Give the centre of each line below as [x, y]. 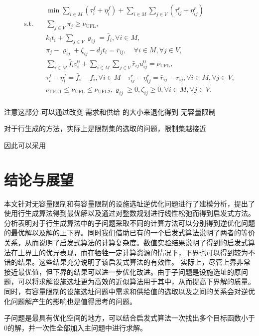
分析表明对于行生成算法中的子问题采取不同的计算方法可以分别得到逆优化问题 [129, 223]
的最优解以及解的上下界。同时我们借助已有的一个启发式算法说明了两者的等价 [129, 233]
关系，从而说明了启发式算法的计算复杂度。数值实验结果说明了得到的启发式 [126, 242]
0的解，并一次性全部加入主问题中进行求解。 [75, 327]
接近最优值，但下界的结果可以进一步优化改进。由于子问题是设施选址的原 [123, 271]
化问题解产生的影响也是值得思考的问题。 [70, 301]
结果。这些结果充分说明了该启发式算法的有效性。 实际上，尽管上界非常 [134, 262]
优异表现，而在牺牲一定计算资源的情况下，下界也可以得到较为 [147, 252]
